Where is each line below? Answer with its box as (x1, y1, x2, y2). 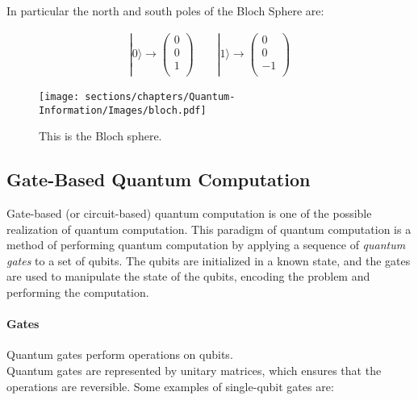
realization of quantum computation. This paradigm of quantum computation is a (6, 220, 412, 237)
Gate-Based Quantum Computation (6, 167, 311, 192)
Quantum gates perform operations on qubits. (6, 346, 233, 363)
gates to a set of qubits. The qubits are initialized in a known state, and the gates (6, 252, 411, 269)
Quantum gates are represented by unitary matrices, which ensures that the (6, 362, 382, 379)
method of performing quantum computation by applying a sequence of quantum (6, 236, 406, 253)
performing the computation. (6, 284, 149, 301)
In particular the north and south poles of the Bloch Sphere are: (6, 2, 324, 19)
